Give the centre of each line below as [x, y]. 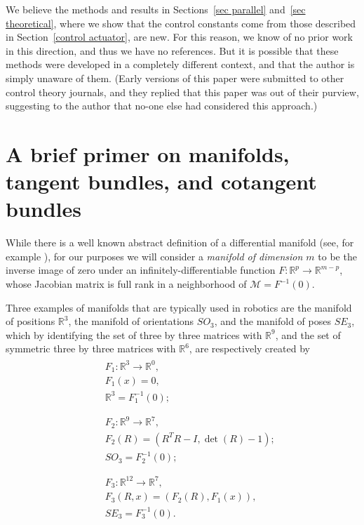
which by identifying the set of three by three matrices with [134, 334]
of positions [31, 321]
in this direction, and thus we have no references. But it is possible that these [172, 50]
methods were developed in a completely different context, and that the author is [180, 64]
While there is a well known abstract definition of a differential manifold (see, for [180, 242]
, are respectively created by [249, 348]
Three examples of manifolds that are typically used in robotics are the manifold [179, 307]
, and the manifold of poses [272, 321]
